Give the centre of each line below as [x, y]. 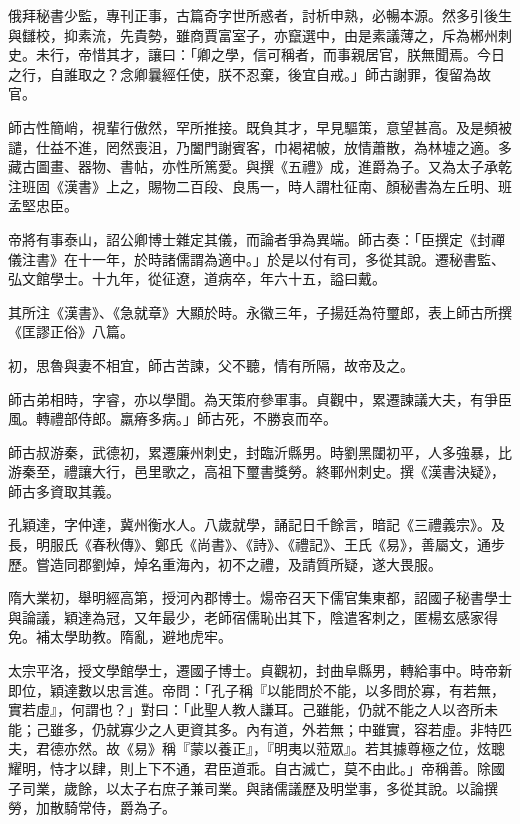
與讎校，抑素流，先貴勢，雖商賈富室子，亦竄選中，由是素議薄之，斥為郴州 [253, 34]
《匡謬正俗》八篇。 [71, 331]
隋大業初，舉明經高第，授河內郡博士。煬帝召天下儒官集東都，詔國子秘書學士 [260, 597]
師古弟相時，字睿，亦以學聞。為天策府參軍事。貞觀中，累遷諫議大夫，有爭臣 [260, 398]
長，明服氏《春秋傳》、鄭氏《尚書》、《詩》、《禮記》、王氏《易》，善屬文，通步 [256, 544]
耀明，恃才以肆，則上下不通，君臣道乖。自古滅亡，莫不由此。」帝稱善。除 [249, 768]
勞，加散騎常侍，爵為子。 [92, 807]
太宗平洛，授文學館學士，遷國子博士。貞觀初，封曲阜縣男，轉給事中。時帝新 [260, 670]
